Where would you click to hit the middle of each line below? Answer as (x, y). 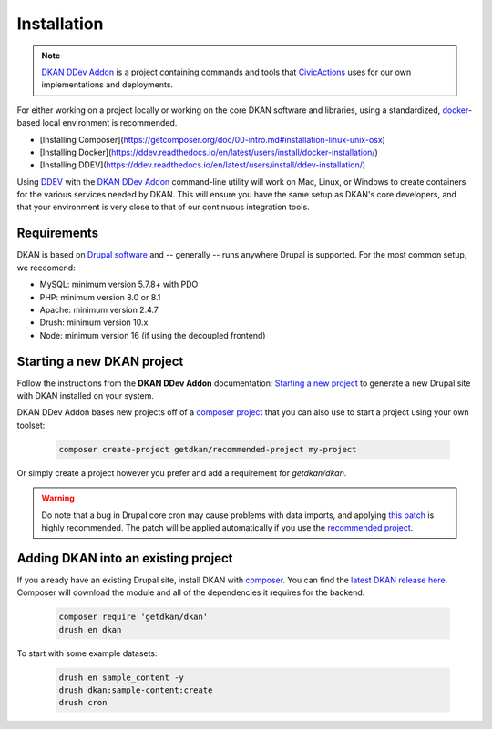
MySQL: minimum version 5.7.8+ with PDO (119, 284)
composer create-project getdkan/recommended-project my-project (208, 449)
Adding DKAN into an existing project (125, 558)
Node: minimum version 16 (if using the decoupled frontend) (153, 335)
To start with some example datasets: (87, 653)
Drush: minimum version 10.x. (95, 322)
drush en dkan (90, 629)
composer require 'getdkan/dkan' (133, 617)
